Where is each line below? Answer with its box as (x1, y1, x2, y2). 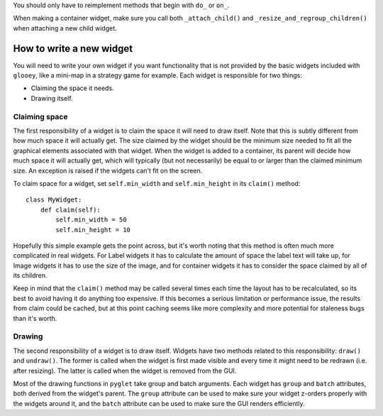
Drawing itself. (30, 94, 74, 102)
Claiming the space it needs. (30, 84, 114, 92)
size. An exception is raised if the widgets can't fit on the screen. (13, 166, 203, 175)
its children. (13, 271, 48, 280)
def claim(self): (40, 206, 101, 214)
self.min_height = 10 (55, 226, 131, 234)
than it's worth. (13, 314, 57, 322)
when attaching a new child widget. (13, 23, 117, 32)
